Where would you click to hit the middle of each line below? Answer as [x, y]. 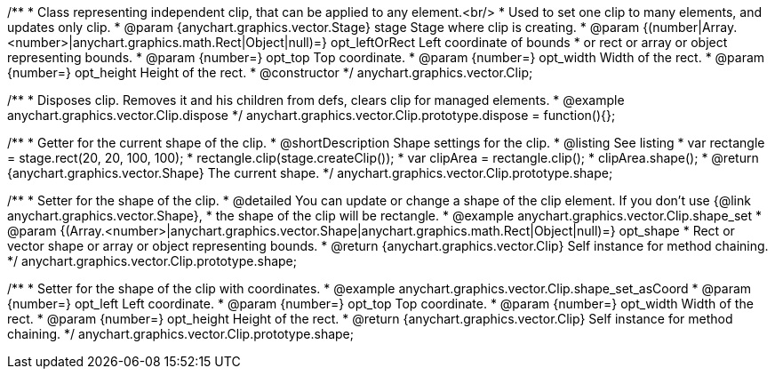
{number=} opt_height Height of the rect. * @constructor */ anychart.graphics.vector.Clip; [270, 72]
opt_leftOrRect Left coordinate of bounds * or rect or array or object [529, 42]
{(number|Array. [690, 27]
